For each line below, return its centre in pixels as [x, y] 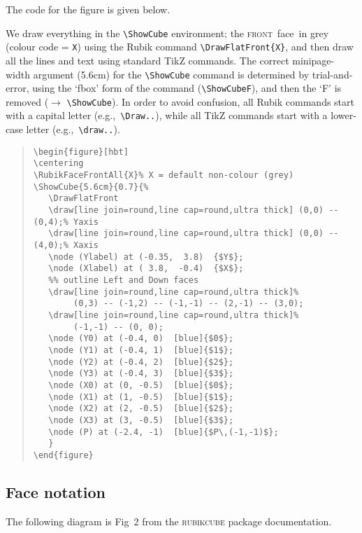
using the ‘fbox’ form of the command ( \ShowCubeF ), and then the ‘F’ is [187, 88]
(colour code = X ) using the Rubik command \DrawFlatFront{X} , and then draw [180, 47]
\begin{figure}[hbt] [81, 152]
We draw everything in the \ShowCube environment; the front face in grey [167, 33]
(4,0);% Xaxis [66, 245]
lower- [343, 115]
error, [17, 88]
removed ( [27, 101]
